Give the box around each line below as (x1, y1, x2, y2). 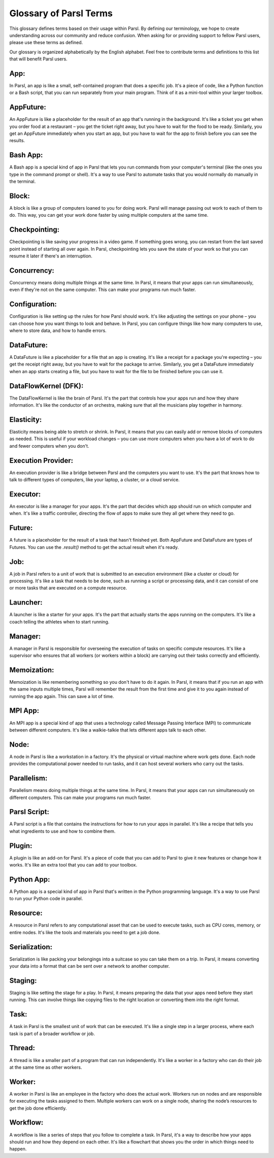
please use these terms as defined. (9, 40, 83, 46)
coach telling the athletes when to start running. (9, 618, 110, 624)
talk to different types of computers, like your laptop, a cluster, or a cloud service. (9, 477, 180, 483)
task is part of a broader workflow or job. (9, 1031, 95, 1037)
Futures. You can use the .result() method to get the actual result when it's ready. (9, 544, 179, 550)
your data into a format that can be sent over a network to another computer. (9, 963, 170, 969)
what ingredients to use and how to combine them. (9, 828, 116, 834)
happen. (9, 1146, 27, 1152)
